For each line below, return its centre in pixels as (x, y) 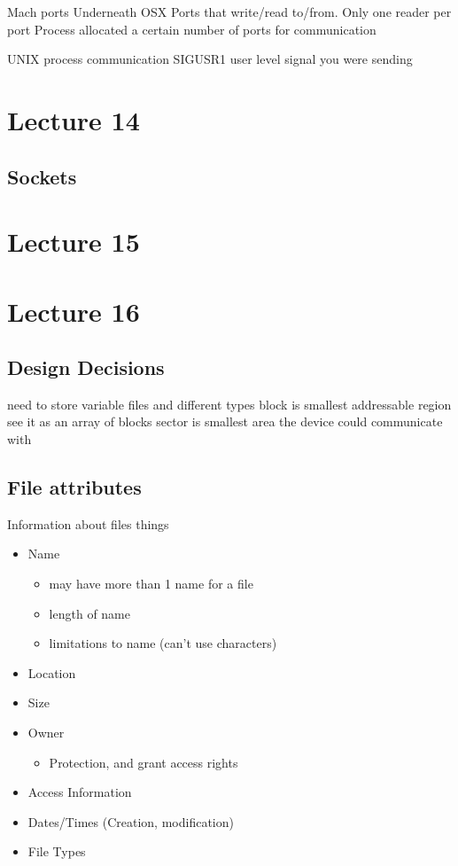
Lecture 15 (74, 242)
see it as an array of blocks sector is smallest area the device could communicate (225, 421)
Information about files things (88, 523)
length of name (89, 613)
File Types (57, 851)
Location (52, 672)
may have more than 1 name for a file (151, 584)
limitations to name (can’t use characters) (163, 643)
